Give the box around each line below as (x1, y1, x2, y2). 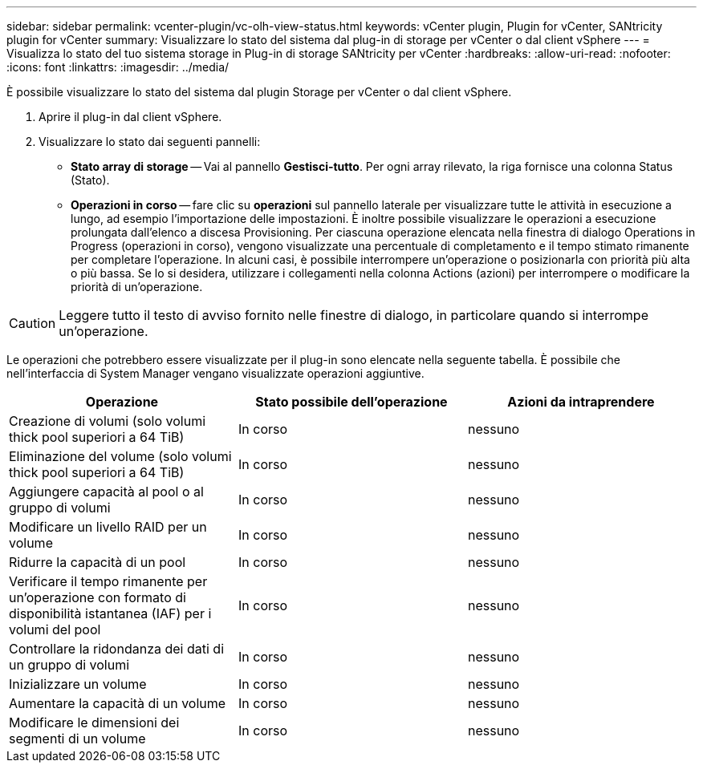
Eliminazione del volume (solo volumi (9, 448, 232, 464)
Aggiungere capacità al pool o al (9, 484, 204, 500)
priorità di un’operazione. (71, 280, 203, 293)
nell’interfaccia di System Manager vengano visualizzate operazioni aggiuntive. (6, 366, 425, 380)
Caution (9, 315, 56, 331)
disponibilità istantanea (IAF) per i (9, 605, 212, 621)
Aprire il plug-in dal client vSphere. (39, 110, 222, 123)
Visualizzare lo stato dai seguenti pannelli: (39, 135, 261, 148)
